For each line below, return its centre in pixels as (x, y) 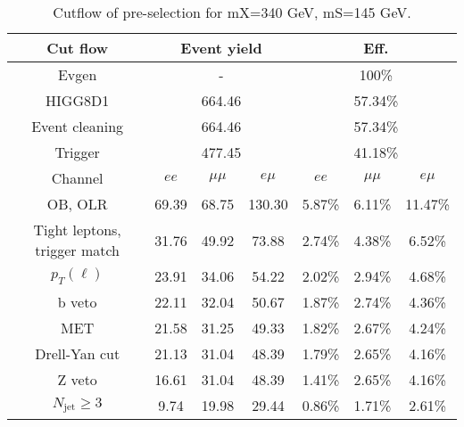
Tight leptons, (77, 230)
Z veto (77, 379)
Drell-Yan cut (78, 353)
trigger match (78, 250)
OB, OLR (77, 204)
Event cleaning (78, 126)
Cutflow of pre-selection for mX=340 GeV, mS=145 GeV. (232, 12)
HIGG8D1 (78, 100)
